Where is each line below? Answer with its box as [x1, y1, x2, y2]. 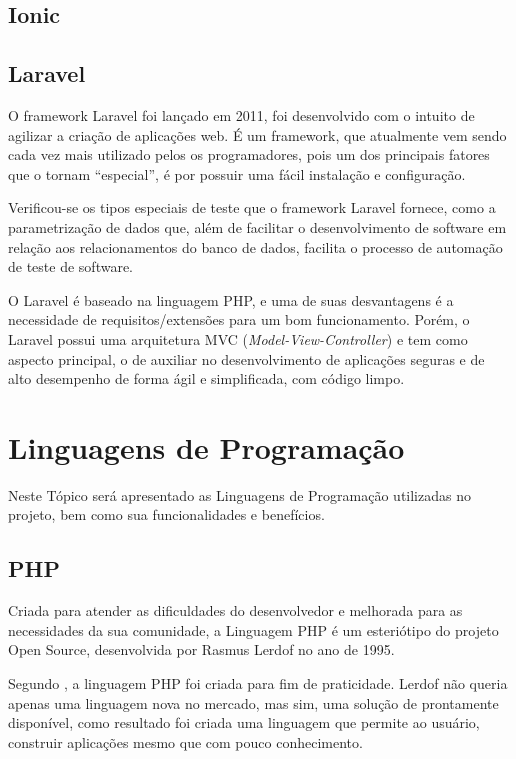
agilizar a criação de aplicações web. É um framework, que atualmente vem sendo [8, 124, 507, 145]
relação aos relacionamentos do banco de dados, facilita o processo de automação [8, 236, 503, 257]
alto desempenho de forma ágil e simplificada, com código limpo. [8, 368, 405, 389]
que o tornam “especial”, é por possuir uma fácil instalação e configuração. [8, 163, 466, 184]
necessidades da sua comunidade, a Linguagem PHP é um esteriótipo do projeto [8, 619, 499, 640]
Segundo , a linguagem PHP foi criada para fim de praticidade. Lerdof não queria [8, 673, 508, 693]
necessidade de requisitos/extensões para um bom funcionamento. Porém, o [8, 309, 470, 330]
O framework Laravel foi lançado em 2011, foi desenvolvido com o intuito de [8, 104, 475, 125]
